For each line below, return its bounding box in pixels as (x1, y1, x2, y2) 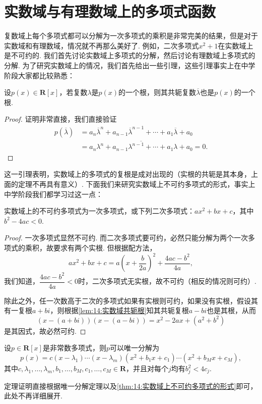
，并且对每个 (126, 363, 169, 374)
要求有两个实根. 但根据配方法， (53, 242, 157, 252)
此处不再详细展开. (4, 390, 62, 401)
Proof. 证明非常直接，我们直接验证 (4, 114, 117, 124)
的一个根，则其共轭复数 (118, 87, 196, 97)
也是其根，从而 (207, 305, 256, 316)
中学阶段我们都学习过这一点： (4, 188, 103, 199)
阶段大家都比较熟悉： (4, 70, 75, 80)
